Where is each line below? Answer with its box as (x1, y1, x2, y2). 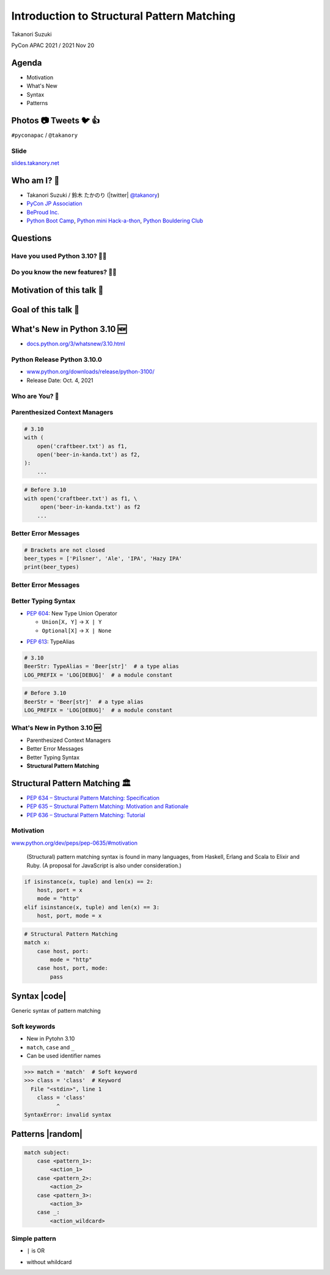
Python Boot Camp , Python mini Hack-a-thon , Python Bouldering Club (26, 217, 204, 224)
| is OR (26, 1247, 45, 1254)
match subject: (24, 1149, 70, 1156)
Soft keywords (11, 1022, 56, 1031)
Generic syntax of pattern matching (11, 1007, 101, 1015)
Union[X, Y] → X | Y (42, 618, 102, 626)
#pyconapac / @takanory (11, 131, 78, 139)
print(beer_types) (24, 564, 79, 571)
